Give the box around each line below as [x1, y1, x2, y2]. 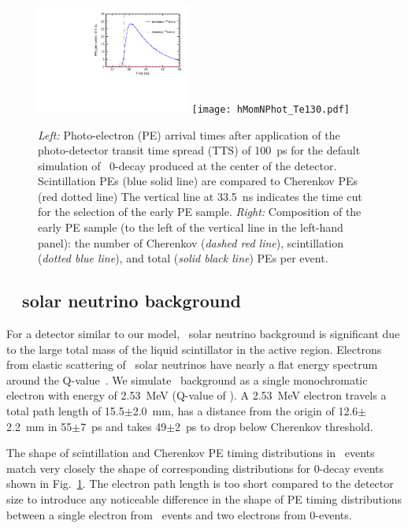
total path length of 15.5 [6, 403, 124, 419]
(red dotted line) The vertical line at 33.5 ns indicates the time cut [38, 188, 362, 204]
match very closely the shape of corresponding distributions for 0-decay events [6, 459, 384, 476]
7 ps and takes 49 [80, 418, 167, 434]
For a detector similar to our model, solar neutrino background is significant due [6, 325, 400, 342]
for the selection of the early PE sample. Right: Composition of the [38, 203, 362, 220]
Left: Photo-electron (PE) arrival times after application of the [38, 126, 340, 143]
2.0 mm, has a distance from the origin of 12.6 [132, 403, 358, 419]
